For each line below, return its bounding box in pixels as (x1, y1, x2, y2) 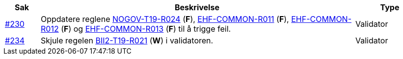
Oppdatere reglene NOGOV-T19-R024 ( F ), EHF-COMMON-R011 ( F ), (40, 14, 289, 24)
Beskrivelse (175, 2, 219, 12)
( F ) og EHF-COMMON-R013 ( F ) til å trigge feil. (61, 24, 231, 34)
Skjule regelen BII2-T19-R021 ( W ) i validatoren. (40, 36, 214, 45)
